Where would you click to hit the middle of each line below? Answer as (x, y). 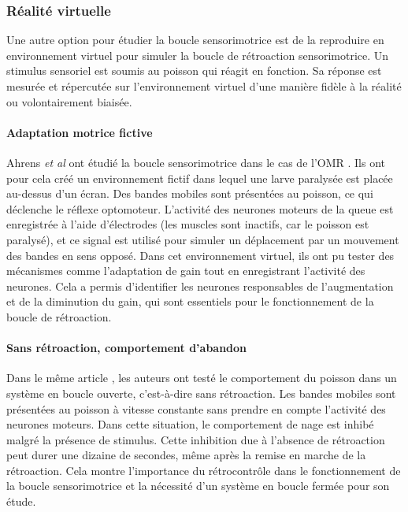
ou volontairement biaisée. (69, 101)
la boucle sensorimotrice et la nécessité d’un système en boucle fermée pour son (198, 486)
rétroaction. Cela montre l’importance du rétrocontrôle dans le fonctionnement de (204, 470)
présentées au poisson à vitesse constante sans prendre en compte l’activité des (196, 408)
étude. (21, 501)
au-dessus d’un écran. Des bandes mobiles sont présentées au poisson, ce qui (190, 193)
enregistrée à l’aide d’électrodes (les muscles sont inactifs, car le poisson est (188, 224)
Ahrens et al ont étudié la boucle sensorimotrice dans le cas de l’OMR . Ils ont (196, 162)
